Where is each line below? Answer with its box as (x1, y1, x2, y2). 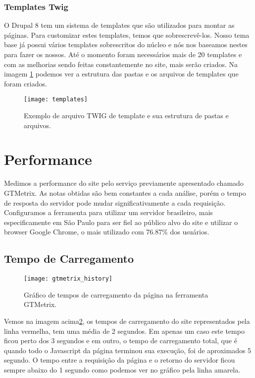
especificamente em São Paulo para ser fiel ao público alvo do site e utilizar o (4, 217, 238, 227)
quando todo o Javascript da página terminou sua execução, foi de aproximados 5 (4, 345, 252, 355)
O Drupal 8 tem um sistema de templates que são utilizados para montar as (4, 20, 235, 30)
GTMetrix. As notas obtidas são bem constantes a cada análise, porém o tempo (4, 187, 246, 198)
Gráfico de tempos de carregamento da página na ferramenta (24, 289, 208, 300)
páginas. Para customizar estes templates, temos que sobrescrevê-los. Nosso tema (4, 29, 250, 40)
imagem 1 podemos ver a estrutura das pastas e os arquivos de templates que (4, 69, 239, 79)
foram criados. (4, 78, 47, 88)
